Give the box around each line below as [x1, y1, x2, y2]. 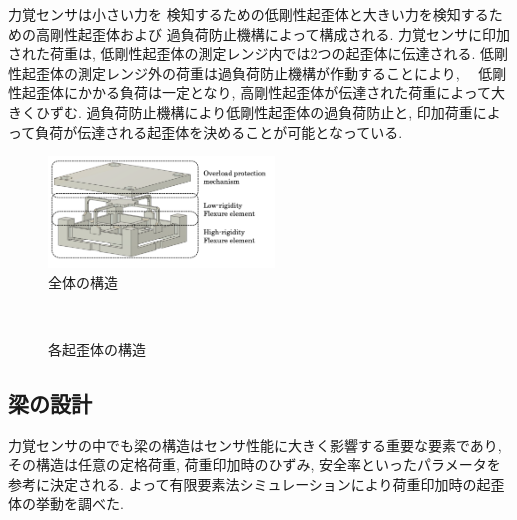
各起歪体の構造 [48, 338, 146, 359]
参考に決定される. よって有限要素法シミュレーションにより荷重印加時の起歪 [8, 473, 505, 494]
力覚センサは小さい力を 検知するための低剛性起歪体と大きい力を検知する [8, 4, 489, 24]
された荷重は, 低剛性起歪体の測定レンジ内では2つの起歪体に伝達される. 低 [8, 43, 495, 64]
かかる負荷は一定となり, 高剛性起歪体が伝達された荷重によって [77, 82, 492, 103]
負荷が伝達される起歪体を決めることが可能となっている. [35, 121, 403, 142]
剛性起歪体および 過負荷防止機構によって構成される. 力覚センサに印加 [49, 23, 511, 44]
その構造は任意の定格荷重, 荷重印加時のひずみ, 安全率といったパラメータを [8, 454, 501, 475]
